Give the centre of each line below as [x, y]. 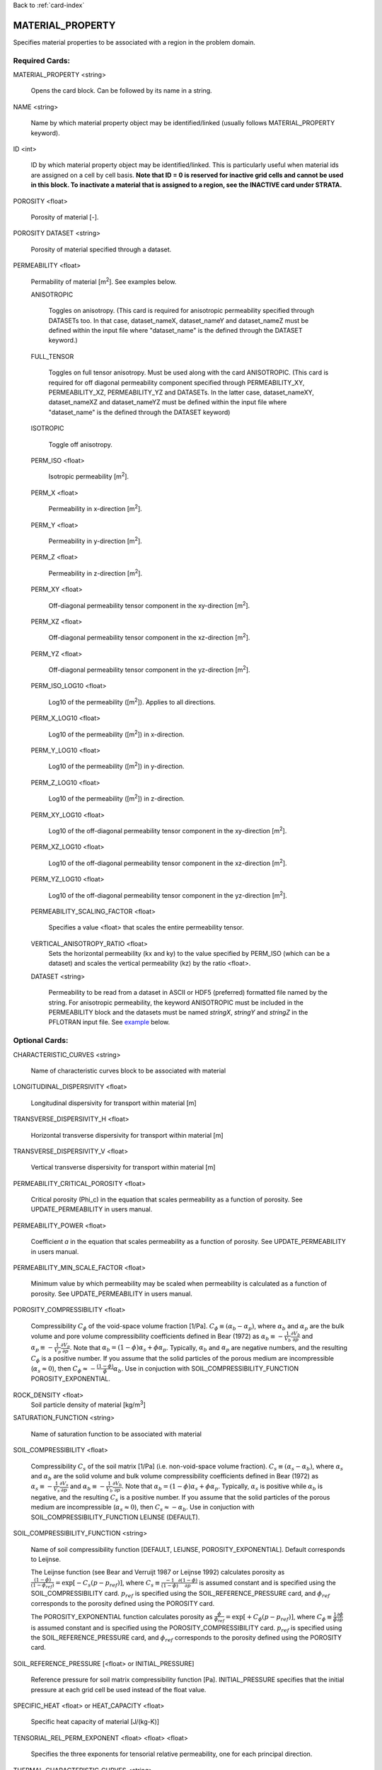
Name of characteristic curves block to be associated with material [128, 1070]
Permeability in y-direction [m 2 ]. [95, 540]
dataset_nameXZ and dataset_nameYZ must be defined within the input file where [168, 402]
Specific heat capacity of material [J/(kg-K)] [95, 1722]
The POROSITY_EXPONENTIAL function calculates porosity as [122, 1616]
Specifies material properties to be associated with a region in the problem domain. [134, 42]
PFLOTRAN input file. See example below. [109, 1022]
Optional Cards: [41, 1041]
